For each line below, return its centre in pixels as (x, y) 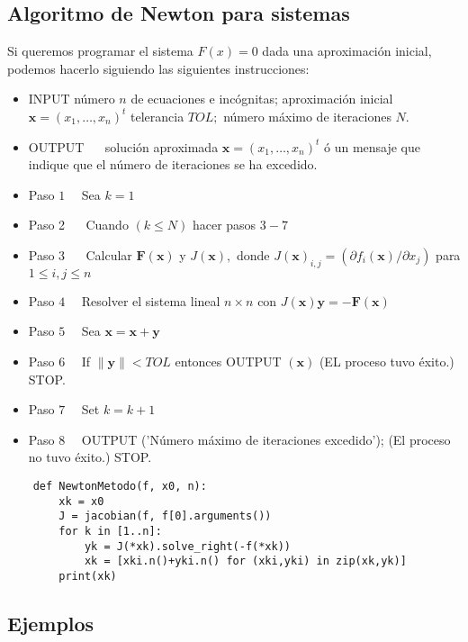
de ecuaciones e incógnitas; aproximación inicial (262, 99)
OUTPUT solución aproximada (123, 146)
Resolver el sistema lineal (151, 300)
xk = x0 (81, 501)
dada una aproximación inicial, (347, 51)
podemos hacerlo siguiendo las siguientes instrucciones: (158, 68)
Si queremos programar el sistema (100, 51)
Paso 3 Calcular (80, 254)
